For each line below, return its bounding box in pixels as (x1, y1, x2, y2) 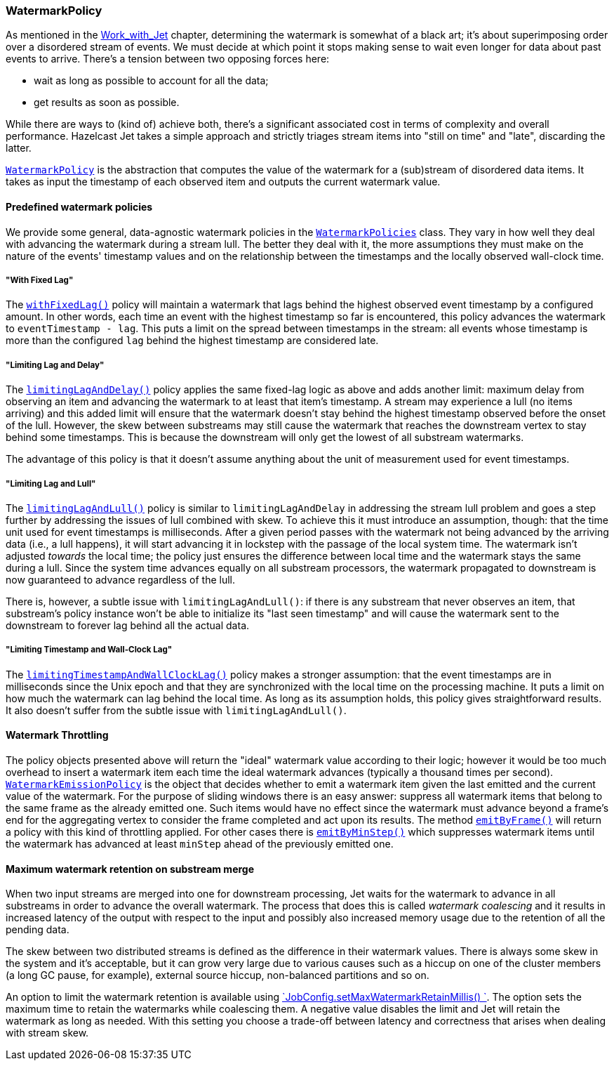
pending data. (6, 923, 69, 936)
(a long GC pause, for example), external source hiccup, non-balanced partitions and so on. (6, 969, 429, 982)
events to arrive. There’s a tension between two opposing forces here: (6, 53, 330, 65)
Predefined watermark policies (6, 200, 153, 213)
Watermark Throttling (6, 729, 109, 742)
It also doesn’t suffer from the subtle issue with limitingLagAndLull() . (6, 704, 347, 716)
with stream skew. (6, 1027, 89, 1039)
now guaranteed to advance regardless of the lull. (6, 573, 236, 586)
